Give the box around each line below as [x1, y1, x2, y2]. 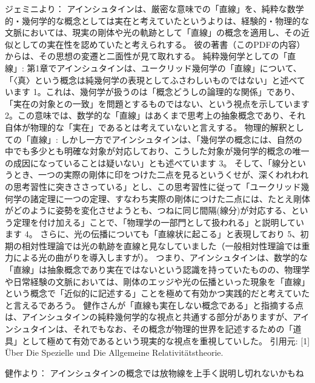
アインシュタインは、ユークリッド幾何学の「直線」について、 [56, 61, 302, 74]
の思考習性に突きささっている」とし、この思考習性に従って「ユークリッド [5, 180, 301, 192]
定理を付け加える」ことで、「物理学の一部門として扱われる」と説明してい [13, 215, 305, 228]
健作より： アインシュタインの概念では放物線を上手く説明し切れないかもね [5, 366, 304, 379]
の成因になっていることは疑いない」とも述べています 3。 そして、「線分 [5, 156, 289, 169]
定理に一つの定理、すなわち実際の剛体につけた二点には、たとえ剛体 [38, 192, 310, 205]
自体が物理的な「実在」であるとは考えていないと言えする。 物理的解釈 [5, 120, 287, 133]
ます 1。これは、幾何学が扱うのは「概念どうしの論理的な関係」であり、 [13, 85, 300, 98]
